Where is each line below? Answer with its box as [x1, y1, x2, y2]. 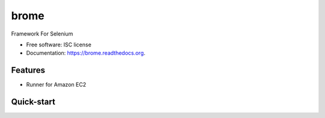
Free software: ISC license [26, 41, 91, 48]
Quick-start [11, 97, 55, 107]
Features [11, 65, 45, 75]
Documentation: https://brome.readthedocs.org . [26, 49, 146, 57]
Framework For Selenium [11, 30, 73, 37]
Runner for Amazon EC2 [26, 81, 87, 88]
